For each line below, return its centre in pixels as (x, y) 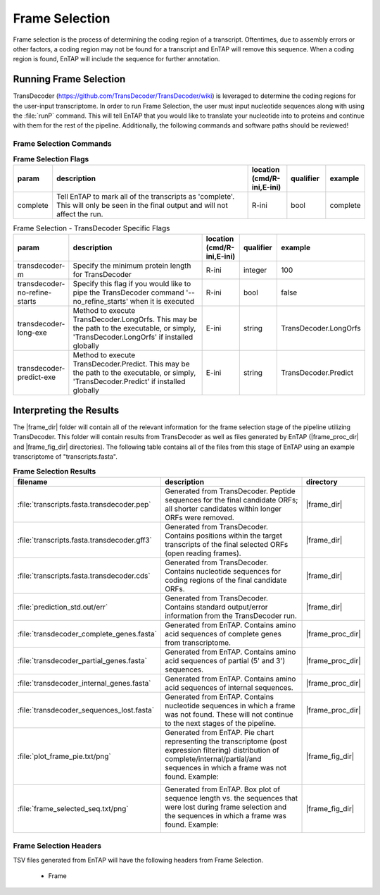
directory (322, 481)
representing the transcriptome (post (226, 741)
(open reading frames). (203, 553)
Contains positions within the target (224, 536)
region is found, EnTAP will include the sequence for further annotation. (116, 59)
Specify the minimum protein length (132, 266)
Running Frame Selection (69, 79)
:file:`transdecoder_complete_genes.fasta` (87, 634)
